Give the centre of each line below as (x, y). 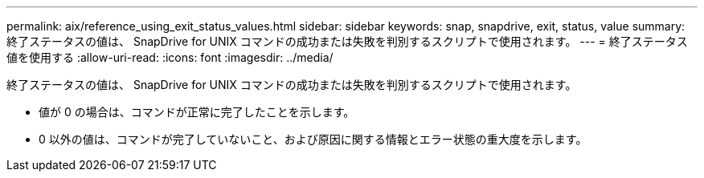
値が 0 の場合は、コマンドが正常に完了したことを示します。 (197, 112)
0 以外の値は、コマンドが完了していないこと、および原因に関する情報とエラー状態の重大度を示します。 (313, 139)
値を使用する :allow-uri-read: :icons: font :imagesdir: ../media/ (170, 57)
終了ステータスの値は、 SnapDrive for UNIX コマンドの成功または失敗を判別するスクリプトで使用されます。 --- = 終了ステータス (347, 41)
